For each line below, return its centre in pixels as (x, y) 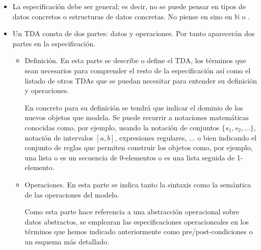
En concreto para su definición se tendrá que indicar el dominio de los (134, 107)
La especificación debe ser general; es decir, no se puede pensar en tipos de (129, 6)
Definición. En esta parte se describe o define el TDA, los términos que (135, 60)
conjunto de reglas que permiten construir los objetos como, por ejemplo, (139, 147)
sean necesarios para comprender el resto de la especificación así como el (138, 70)
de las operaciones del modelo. (72, 194)
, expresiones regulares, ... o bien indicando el (186, 137)
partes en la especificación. (54, 43)
